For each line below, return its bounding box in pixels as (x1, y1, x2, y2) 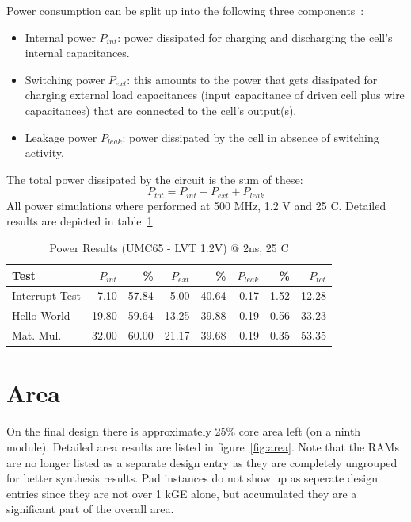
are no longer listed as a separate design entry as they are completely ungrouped (6, 454, 398, 470)
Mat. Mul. (12, 327, 62, 344)
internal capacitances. (25, 44, 130, 61)
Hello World (12, 307, 70, 324)
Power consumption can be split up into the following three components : (6, 2, 364, 18)
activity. (25, 144, 64, 161)
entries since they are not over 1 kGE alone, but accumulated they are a (6, 485, 357, 501)
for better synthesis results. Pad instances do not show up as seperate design (6, 470, 378, 486)
